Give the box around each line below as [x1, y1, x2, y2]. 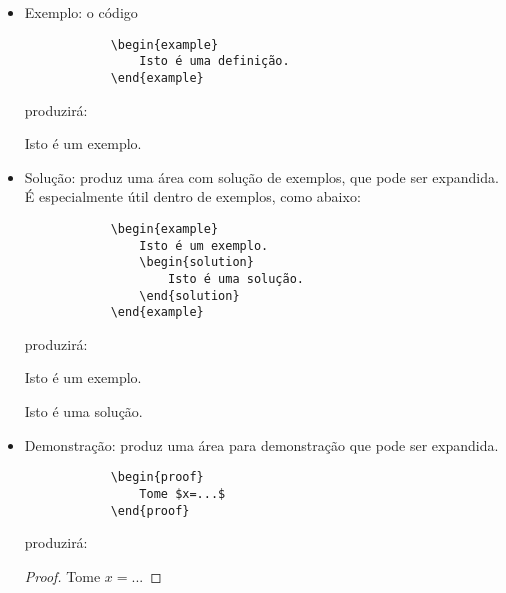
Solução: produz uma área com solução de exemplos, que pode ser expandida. [24, 166, 499, 187]
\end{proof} [110, 503, 190, 518]
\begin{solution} [139, 255, 254, 270]
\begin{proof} [110, 470, 204, 485]
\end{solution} [139, 288, 240, 303]
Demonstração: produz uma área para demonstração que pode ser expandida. [24, 434, 499, 455]
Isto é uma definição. [139, 54, 290, 69]
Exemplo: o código [24, 2, 138, 22]
